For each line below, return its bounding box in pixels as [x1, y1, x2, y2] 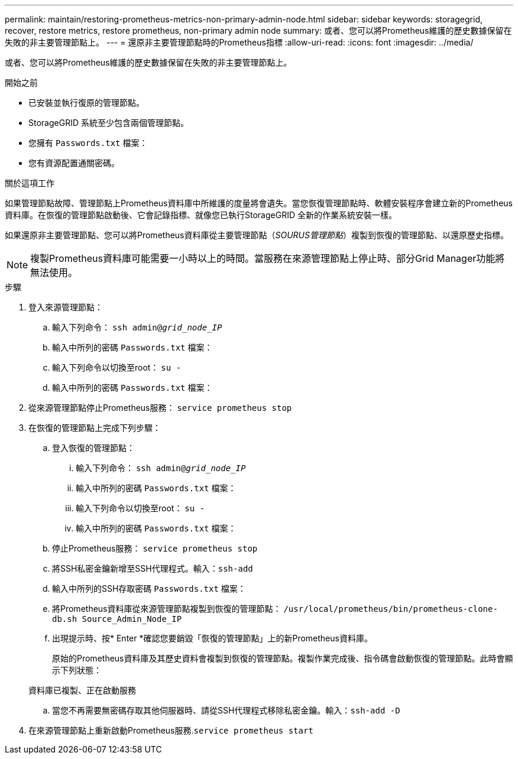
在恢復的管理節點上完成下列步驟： [28, 423, 161, 433]
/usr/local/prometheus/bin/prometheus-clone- [283, 604, 498, 614]
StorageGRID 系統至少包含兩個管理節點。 [28, 118, 189, 128]
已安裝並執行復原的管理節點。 [28, 98, 144, 108]
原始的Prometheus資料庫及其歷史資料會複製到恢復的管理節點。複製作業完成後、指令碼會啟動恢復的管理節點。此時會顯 [52, 653, 513, 663]
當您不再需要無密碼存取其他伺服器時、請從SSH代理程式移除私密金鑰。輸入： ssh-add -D [52, 705, 400, 715]
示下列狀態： [52, 665, 102, 675]
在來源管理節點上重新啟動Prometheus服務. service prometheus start [28, 725, 313, 735]
